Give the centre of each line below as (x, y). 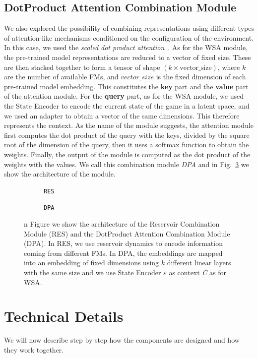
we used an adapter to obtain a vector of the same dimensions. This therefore (122, 115)
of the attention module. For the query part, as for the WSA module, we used (124, 96)
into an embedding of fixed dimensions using (92, 263)
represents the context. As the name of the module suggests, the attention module (129, 125)
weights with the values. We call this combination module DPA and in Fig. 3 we (127, 164)
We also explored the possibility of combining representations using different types (129, 28)
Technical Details (64, 316)
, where (229, 67)
